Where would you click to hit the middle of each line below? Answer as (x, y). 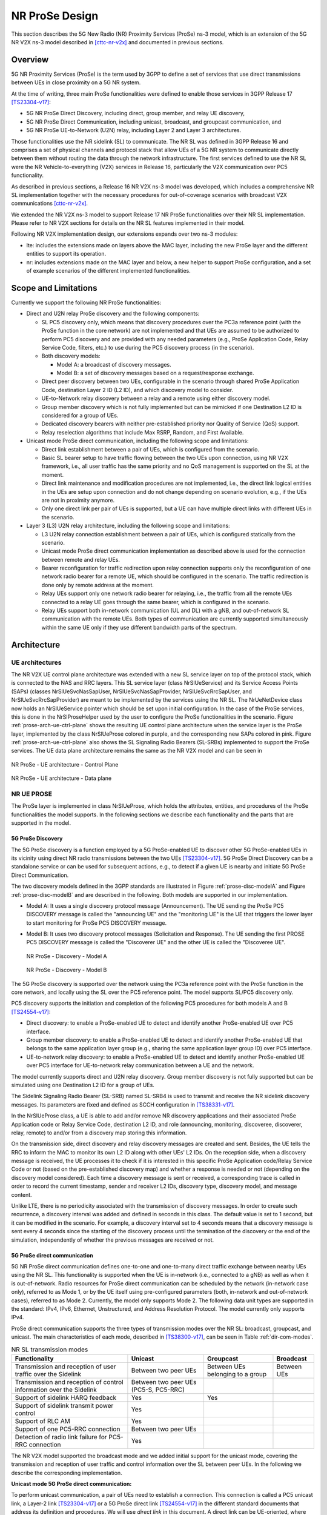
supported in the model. (41, 823)
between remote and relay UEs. (81, 559)
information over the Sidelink (56, 1390)
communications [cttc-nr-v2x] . (49, 204)
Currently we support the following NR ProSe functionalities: (86, 302)
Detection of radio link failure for (61, 1437)
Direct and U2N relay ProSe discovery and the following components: (113, 314)
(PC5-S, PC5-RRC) (158, 1390)
